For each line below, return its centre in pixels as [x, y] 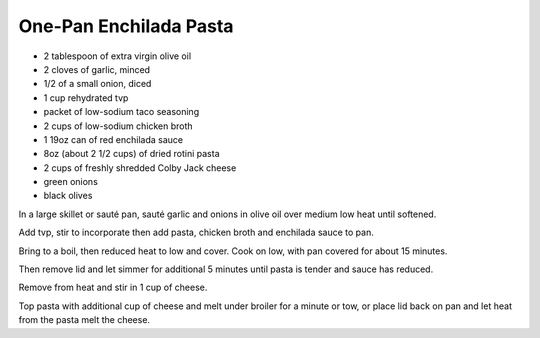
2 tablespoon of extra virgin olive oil [117, 56]
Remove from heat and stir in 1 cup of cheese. [113, 287]
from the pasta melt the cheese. [84, 320]
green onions [71, 182]
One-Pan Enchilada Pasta [126, 26]
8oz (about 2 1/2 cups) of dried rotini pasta [131, 154]
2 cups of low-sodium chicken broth [118, 126]
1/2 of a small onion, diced [97, 84]
